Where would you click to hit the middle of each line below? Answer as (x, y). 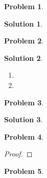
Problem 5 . (24, 171)
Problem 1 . (24, 6)
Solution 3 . (24, 119)
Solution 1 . (24, 23)
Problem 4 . (24, 136)
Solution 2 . (24, 58)
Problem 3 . (24, 102)
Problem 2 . (24, 41)
